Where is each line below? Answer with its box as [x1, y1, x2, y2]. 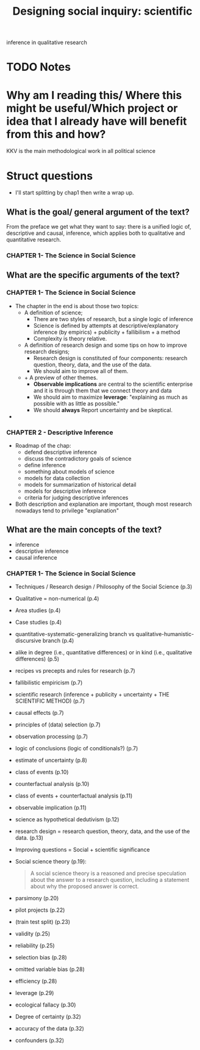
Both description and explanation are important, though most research [15, 500, 192, 508]
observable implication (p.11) [15, 804, 87, 812]
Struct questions [6, 169, 93, 183]
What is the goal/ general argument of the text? [6, 207, 190, 217]
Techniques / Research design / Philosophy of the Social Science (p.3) [15, 583, 193, 591]
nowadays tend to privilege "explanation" [15, 506, 119, 514]
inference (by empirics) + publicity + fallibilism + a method [33, 328, 180, 336]
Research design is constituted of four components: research [33, 354, 188, 361]
